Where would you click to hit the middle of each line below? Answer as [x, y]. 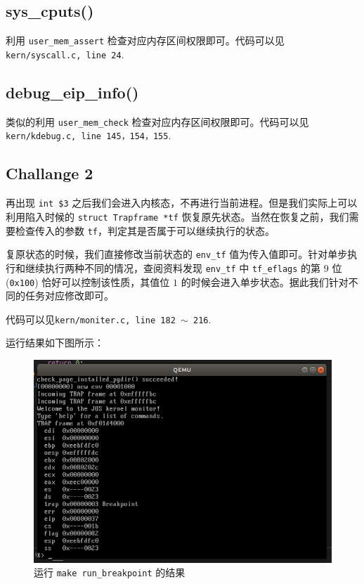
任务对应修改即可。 [69, 296]
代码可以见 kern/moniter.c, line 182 [91, 319]
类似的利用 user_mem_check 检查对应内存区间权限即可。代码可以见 [157, 121]
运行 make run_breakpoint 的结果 [110, 572]
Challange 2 [50, 173]
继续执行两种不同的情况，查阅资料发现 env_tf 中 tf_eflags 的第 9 [177, 267]
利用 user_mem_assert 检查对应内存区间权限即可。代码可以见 [145, 40]
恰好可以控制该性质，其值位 [106, 281]
